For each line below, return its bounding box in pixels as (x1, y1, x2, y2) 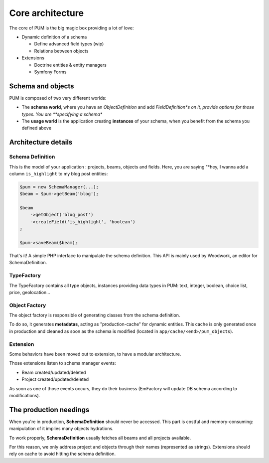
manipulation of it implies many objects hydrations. (9, 426, 114, 432)
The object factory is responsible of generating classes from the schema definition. (9, 312, 180, 318)
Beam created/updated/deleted (21, 369, 86, 375)
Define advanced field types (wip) (34, 41, 104, 47)
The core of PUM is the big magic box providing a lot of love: (9, 25, 134, 31)
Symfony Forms (34, 69, 67, 75)
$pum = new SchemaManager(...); (19, 184, 99, 189)
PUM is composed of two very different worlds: (9, 95, 107, 101)
